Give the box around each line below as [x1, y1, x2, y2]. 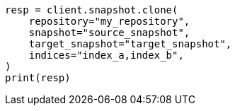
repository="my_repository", [28, 16, 190, 27]
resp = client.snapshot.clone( [5, 4, 178, 16]
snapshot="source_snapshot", [28, 27, 190, 38]
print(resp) [5, 72, 71, 83]
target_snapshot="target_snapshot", [28, 38, 232, 49]
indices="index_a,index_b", [28, 49, 184, 61]
